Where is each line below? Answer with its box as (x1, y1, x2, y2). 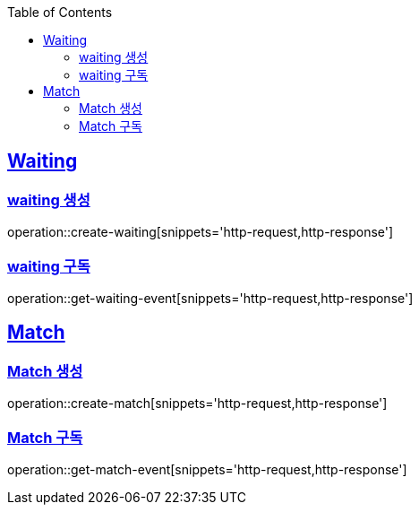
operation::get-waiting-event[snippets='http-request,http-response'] (7, 290, 414, 306)
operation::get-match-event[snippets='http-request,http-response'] (7, 461, 407, 477)
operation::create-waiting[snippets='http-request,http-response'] (7, 224, 394, 240)
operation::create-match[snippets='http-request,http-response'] (7, 395, 388, 412)
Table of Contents (7, 4, 113, 20)
